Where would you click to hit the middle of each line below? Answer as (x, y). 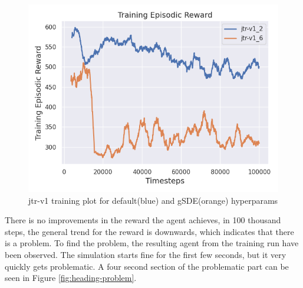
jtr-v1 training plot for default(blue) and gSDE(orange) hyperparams (153, 200)
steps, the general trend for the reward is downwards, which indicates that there (149, 231)
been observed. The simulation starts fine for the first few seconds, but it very (146, 254)
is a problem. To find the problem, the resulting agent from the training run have (152, 243)
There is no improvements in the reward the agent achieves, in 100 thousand (143, 220)
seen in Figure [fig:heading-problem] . (71, 278)
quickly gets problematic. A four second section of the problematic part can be (147, 266)
